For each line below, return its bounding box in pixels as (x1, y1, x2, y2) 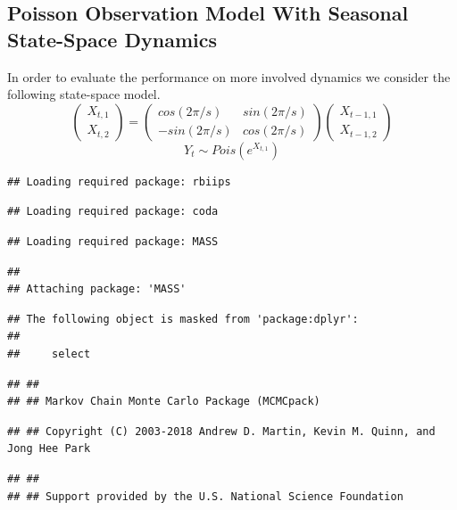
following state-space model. (7, 85, 161, 103)
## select (7, 347, 91, 360)
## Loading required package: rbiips (7, 175, 231, 188)
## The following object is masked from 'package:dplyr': (7, 312, 359, 325)
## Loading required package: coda (7, 205, 219, 218)
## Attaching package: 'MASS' (7, 283, 187, 296)
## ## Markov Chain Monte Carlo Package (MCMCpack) (7, 395, 320, 408)
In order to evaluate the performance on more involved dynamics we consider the (7, 67, 451, 86)
